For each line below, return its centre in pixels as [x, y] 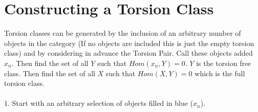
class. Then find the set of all [50, 73]
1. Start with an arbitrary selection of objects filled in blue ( [99, 103]
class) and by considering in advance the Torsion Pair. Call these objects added [128, 53]
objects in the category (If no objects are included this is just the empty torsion [129, 43]
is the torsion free [224, 63]
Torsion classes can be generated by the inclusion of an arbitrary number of [123, 33]
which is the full [220, 73]
